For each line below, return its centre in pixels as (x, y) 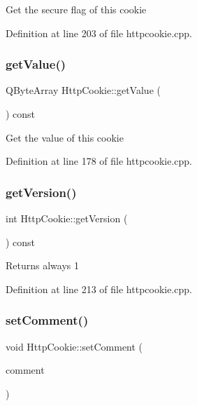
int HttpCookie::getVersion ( (67, 218)
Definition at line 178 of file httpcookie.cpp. (99, 161)
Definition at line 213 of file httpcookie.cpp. (99, 289)
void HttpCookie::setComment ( (74, 346)
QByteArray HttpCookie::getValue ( (83, 90)
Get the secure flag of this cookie (76, 9)
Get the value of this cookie (65, 137)
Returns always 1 (42, 265)
